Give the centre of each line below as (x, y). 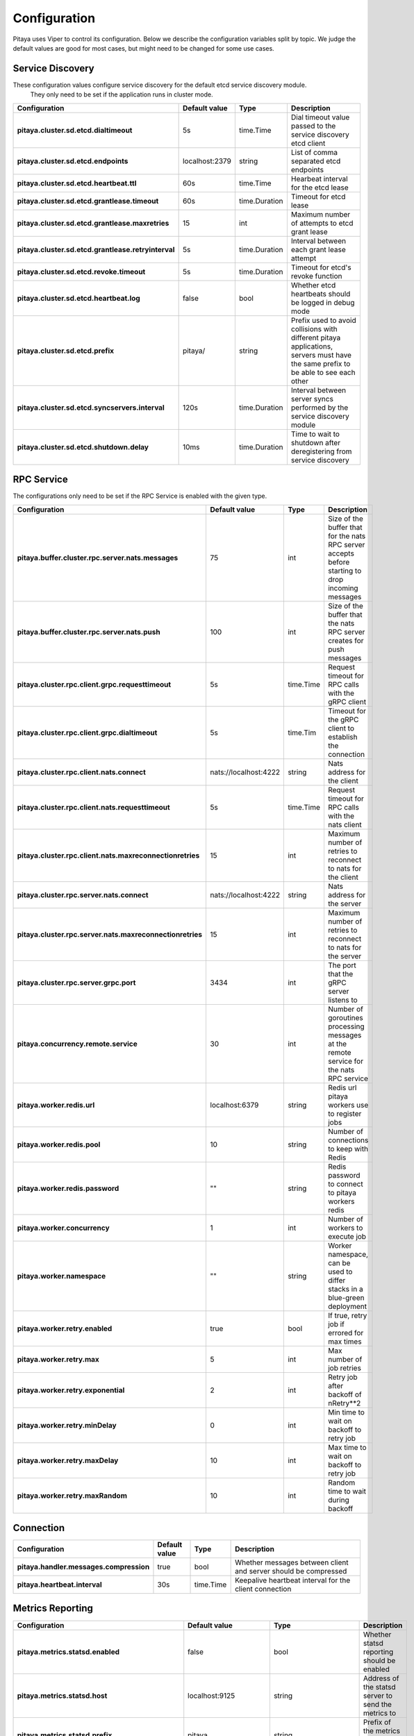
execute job (347, 1236)
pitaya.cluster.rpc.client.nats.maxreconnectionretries (108, 856)
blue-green (346, 1297)
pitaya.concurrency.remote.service (77, 1044)
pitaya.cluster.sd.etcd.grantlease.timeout (88, 201)
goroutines (346, 1017)
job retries (344, 1368)
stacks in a (346, 1289)
